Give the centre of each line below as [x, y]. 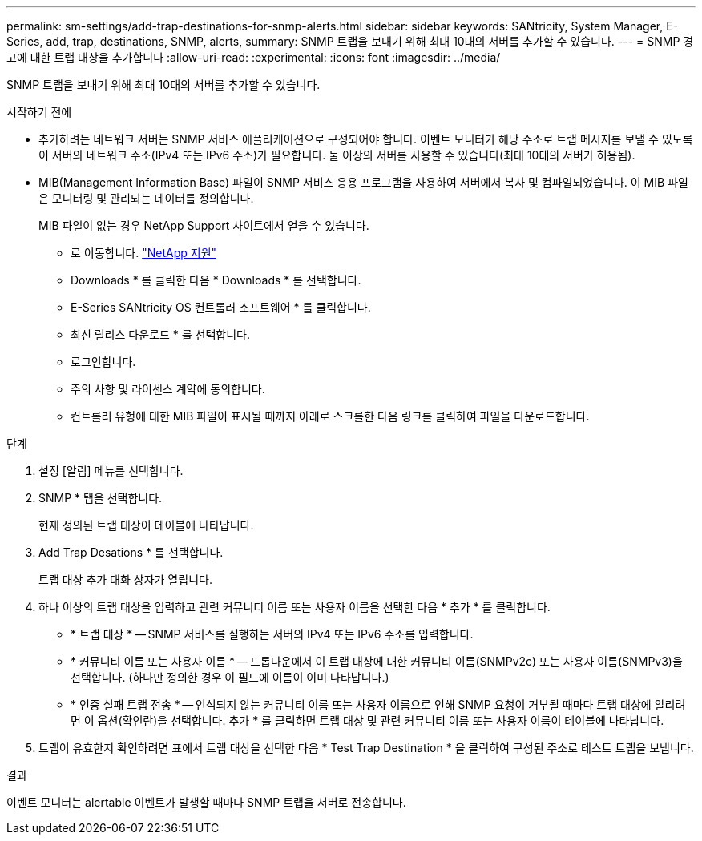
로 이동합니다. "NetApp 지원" [144, 253]
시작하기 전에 [39, 112]
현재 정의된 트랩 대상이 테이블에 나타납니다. [146, 525]
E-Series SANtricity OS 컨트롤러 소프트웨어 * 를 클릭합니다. [221, 307]
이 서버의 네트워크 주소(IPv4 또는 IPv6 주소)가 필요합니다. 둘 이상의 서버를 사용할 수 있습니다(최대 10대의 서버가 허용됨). [337, 155]
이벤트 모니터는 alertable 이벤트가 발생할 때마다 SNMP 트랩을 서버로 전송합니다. [206, 802]
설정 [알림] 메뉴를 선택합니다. [111, 471]
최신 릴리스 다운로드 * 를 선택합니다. [160, 334]
